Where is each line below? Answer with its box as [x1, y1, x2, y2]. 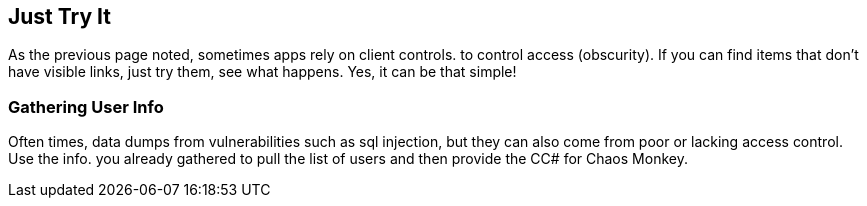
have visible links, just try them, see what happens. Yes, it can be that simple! [8, 63, 517, 81]
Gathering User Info [8, 96, 164, 117]
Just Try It [8, 4, 111, 29]
